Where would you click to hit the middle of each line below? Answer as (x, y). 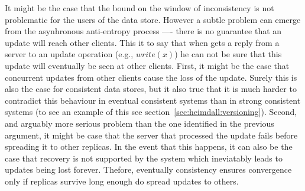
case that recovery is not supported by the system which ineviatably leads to (144, 158)
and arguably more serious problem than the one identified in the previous (139, 123)
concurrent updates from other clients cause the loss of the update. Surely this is (151, 77)
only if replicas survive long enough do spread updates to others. (122, 181)
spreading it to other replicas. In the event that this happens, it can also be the (149, 146)
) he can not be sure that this (228, 54)
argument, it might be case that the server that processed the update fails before (151, 135)
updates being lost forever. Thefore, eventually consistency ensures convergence (148, 169)
